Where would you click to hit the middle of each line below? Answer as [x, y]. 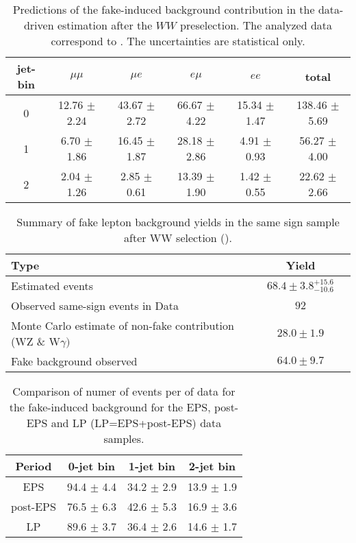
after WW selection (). [178, 238]
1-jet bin [152, 466]
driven [39, 25]
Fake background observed [74, 361]
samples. [124, 438]
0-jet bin [91, 466]
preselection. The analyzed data [256, 25]
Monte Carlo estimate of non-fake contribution [123, 325]
